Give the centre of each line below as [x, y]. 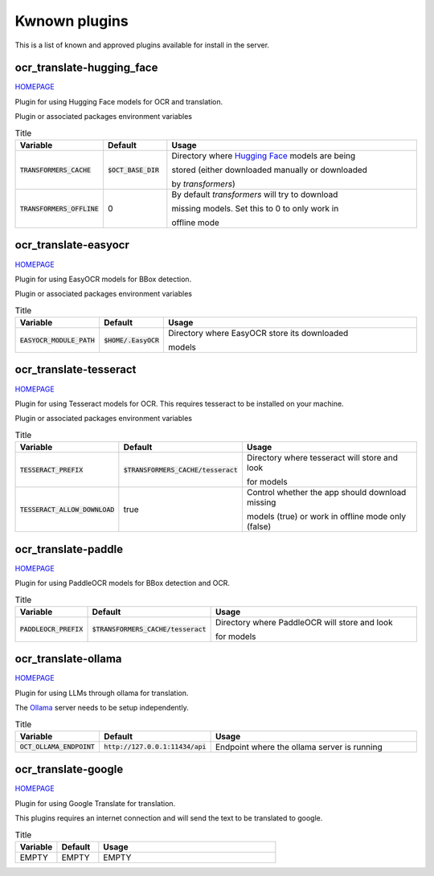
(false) [259, 526]
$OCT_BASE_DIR [133, 170]
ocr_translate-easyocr [72, 245]
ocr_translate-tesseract [76, 370]
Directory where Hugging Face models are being [264, 156]
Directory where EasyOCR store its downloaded [258, 334]
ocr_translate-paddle [69, 549]
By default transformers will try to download [255, 194]
